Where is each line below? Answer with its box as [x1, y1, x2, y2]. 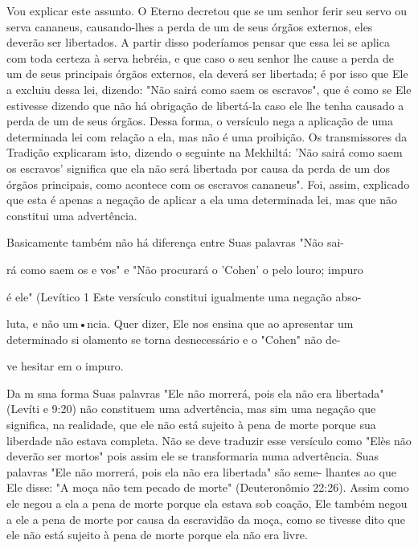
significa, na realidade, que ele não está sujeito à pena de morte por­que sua [6, 416, 376, 433]
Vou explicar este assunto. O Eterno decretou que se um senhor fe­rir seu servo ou [6, 2, 407, 18]
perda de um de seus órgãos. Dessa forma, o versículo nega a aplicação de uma [6, 112, 394, 129]
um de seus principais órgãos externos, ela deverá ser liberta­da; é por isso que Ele [6, 65, 408, 82]
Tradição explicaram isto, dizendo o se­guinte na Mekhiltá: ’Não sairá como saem [6, 144, 403, 161]
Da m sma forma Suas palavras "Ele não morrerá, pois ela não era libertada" [6, 384, 384, 401]
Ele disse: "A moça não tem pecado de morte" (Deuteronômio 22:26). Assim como [6, 479, 409, 496]
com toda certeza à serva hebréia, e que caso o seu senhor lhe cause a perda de [6, 49, 394, 66]
